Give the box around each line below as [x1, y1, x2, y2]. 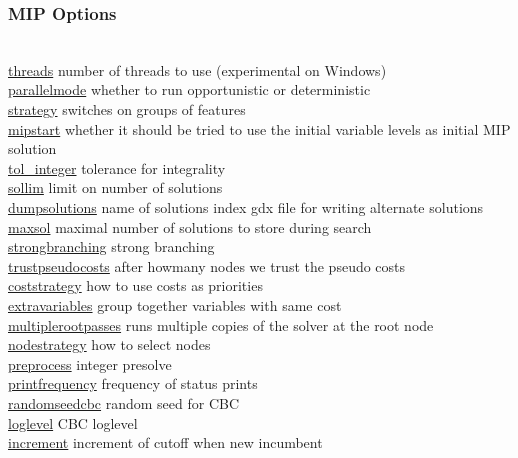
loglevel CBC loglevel [8, 412, 138, 433]
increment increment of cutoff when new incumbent [8, 432, 323, 453]
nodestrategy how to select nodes [8, 334, 211, 355]
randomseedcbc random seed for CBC [8, 392, 240, 413]
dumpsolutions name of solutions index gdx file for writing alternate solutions [8, 196, 484, 217]
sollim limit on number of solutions [8, 177, 223, 198]
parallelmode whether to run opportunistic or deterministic [8, 79, 371, 100]
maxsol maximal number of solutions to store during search [8, 216, 372, 237]
